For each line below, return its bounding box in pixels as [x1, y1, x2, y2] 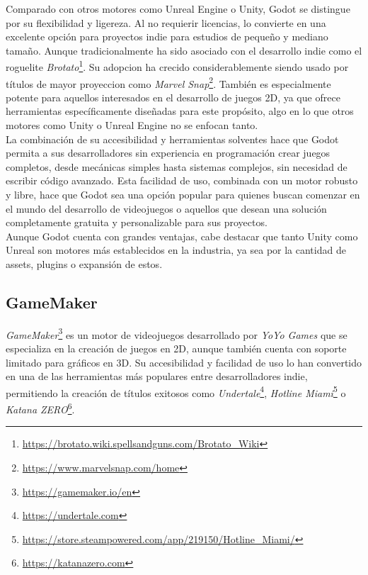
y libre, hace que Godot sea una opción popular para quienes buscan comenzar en [6, 187, 360, 202]
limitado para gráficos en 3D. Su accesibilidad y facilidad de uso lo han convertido [6, 355, 362, 369]
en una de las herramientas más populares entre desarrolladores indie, [6, 369, 308, 384]
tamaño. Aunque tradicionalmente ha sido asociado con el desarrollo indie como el [6, 43, 362, 57]
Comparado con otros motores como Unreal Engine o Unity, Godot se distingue [6, 1, 350, 16]
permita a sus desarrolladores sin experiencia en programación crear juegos [6, 145, 330, 160]
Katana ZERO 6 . [6, 400, 75, 416]
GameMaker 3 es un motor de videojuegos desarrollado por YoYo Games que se [6, 325, 347, 342]
